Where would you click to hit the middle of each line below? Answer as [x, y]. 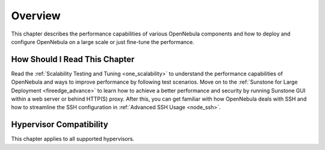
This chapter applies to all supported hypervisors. [73, 139]
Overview [36, 16]
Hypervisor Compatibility [60, 124]
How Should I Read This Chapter [73, 59]
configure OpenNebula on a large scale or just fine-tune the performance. [103, 42]
